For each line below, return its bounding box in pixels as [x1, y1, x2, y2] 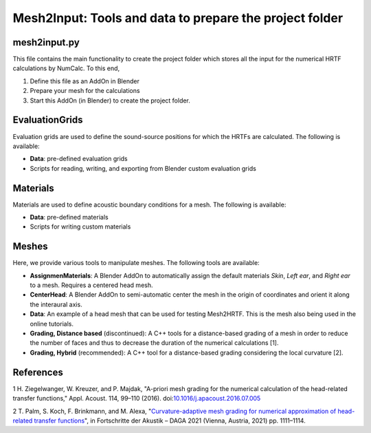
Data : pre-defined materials [30, 213, 109, 221]
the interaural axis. [30, 300, 82, 308]
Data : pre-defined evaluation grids [30, 155, 128, 163]
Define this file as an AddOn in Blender [30, 76, 140, 85]
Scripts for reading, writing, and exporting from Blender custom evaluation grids [30, 164, 257, 172]
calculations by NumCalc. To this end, [12, 64, 120, 72]
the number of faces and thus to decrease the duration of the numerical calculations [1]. [30, 339, 279, 347]
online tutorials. [30, 319, 74, 328]
